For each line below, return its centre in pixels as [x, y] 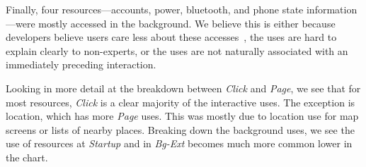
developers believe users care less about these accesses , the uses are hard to [171, 37]
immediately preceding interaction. [81, 64]
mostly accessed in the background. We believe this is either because [187, 23]
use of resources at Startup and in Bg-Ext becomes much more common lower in [179, 143]
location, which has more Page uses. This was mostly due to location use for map [182, 116]
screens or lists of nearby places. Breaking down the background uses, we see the [180, 129]
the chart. [27, 157]
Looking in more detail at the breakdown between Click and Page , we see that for [183, 88]
